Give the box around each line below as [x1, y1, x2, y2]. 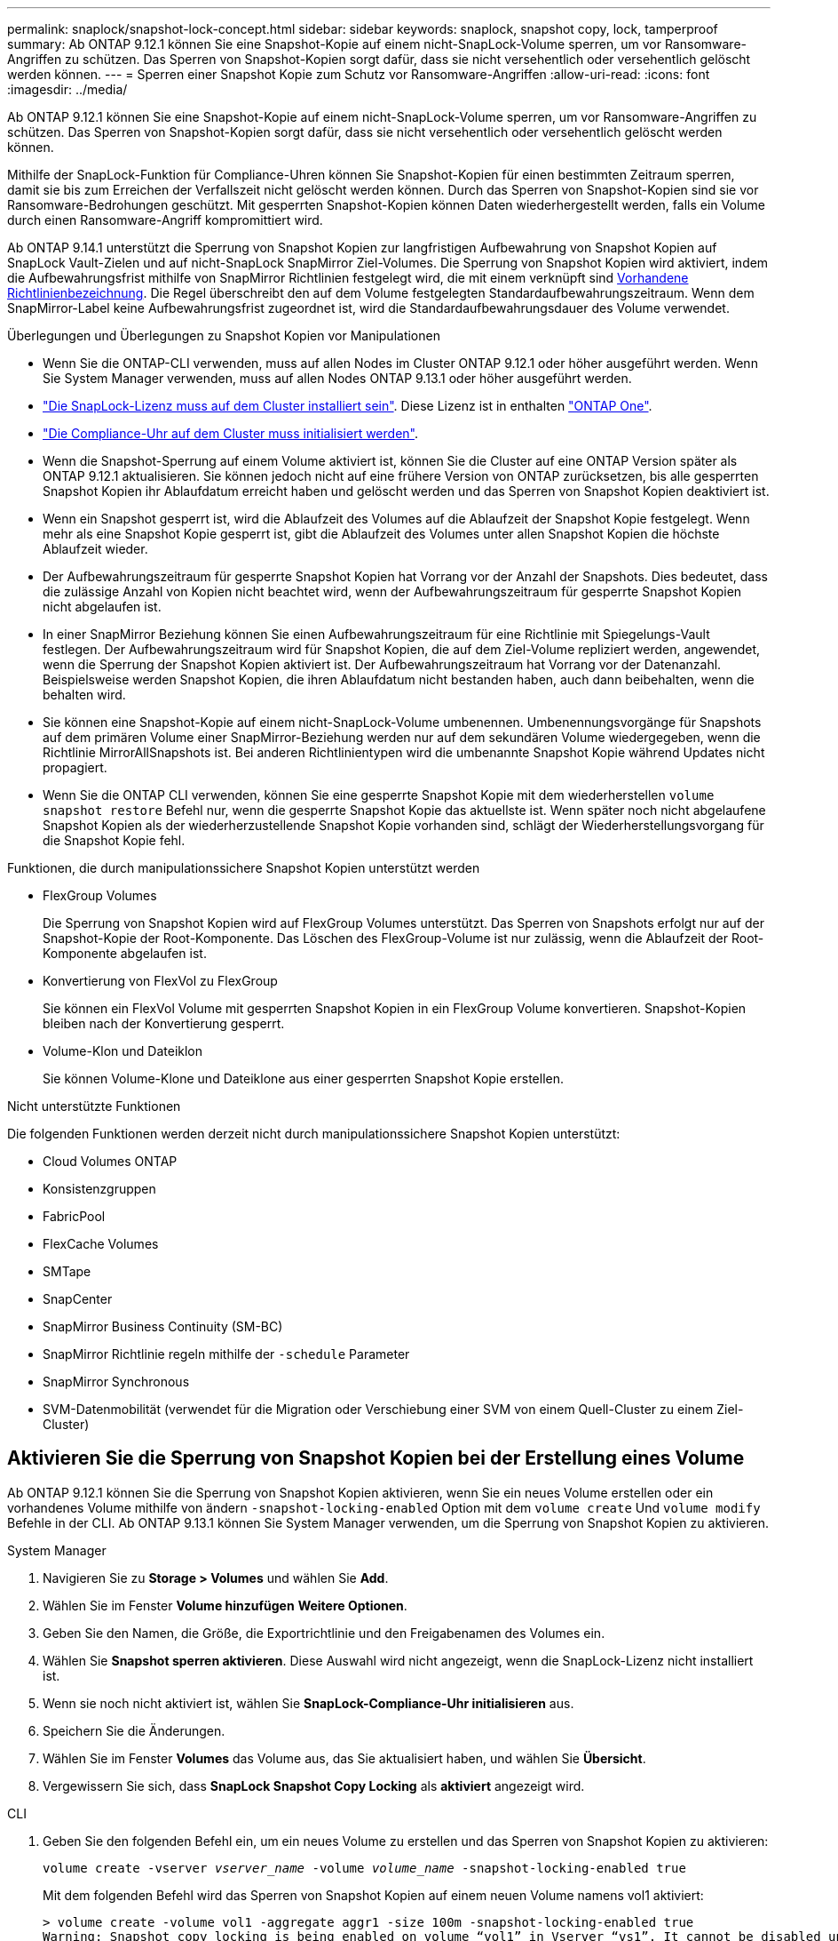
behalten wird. [43, 687, 126, 702]
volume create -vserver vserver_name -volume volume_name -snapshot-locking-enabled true [43, 1860, 686, 1875]
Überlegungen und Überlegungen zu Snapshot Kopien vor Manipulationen [7, 328, 440, 343]
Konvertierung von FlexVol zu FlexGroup [43, 973, 278, 988]
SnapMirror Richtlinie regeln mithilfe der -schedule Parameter [43, 1346, 410, 1362]
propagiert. [43, 760, 107, 775]
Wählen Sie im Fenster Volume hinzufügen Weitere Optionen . [43, 1597, 407, 1613]
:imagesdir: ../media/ [7, 82, 128, 97]
